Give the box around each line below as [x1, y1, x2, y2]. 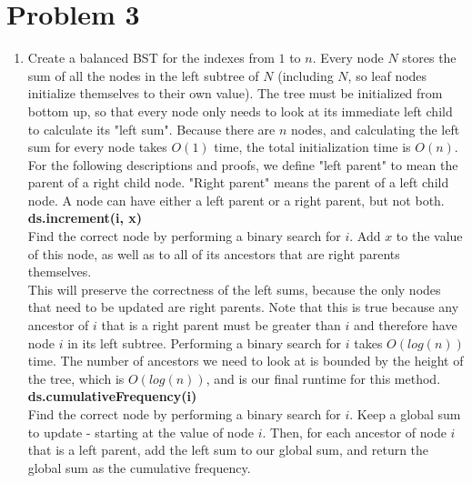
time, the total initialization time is [214, 137, 411, 156]
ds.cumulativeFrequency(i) [27, 387, 197, 406]
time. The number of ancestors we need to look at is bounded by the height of [27, 351, 464, 370]
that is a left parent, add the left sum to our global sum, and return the [27, 440, 429, 459]
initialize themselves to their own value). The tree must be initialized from [27, 84, 443, 103]
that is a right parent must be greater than [101, 316, 341, 335]
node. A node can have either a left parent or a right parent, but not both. [27, 190, 445, 209]
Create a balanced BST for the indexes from [27, 48, 275, 67]
